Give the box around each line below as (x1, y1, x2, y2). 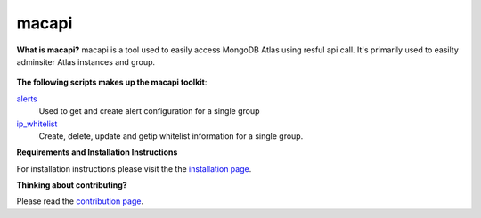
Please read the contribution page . (16, 196, 144, 206)
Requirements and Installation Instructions (16, 147, 178, 157)
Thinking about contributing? (16, 180, 128, 190)
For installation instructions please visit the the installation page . (16, 163, 252, 174)
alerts (16, 93, 37, 104)
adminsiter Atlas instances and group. (16, 56, 156, 67)
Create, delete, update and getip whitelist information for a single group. (38, 130, 304, 141)
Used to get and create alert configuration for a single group (38, 106, 260, 117)
